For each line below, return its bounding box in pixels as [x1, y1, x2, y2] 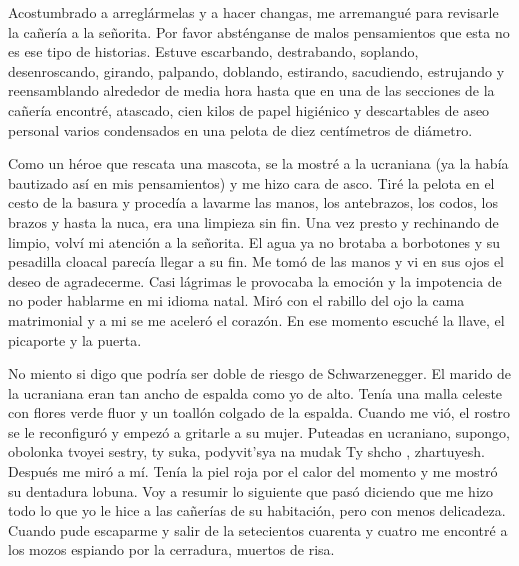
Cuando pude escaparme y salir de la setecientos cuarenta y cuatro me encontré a [8, 519, 508, 540]
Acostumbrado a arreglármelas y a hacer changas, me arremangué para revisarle [8, 2, 499, 22]
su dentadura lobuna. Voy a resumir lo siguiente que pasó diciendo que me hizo [8, 480, 493, 501]
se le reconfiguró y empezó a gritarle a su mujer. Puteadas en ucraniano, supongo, [8, 421, 511, 442]
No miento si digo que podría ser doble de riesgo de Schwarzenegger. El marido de [8, 363, 512, 384]
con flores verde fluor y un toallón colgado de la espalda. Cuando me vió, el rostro [8, 402, 511, 423]
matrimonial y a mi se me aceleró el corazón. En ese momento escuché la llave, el [8, 309, 505, 330]
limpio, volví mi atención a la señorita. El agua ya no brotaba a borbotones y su [8, 231, 501, 252]
